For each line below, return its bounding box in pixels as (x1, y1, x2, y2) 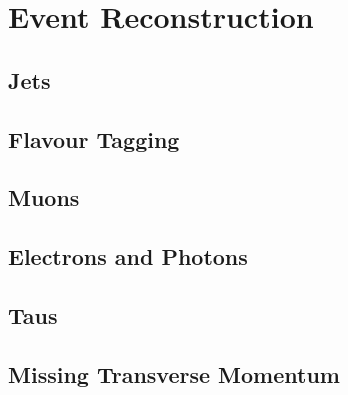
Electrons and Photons (8, 241, 248, 272)
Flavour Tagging (8, 123, 180, 154)
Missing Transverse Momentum (8, 358, 340, 389)
